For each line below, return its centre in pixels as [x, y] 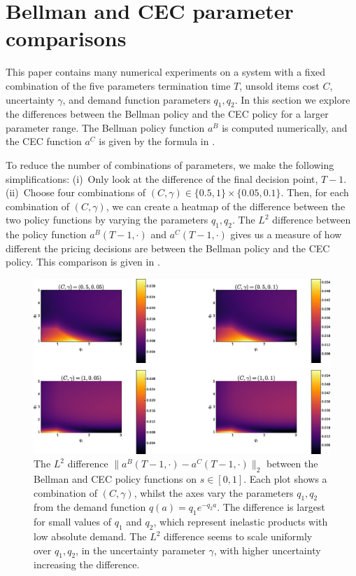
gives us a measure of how [286, 234]
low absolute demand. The [90, 536]
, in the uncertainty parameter [141, 550]
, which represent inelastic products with [241, 522]
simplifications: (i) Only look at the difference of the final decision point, [162, 178]
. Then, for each [315, 192]
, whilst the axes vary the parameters [214, 492]
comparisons [66, 38]
